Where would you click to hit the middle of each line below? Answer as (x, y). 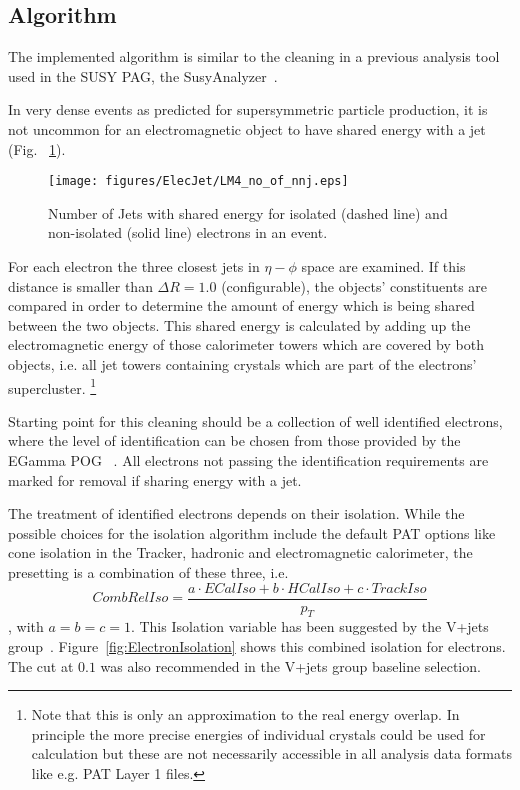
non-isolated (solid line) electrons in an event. (188, 232)
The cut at (41, 665)
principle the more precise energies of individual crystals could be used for (258, 733)
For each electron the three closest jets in (134, 266)
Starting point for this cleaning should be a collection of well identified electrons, (255, 420)
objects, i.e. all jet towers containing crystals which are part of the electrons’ (242, 363)
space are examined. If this (383, 266)
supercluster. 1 (52, 386)
